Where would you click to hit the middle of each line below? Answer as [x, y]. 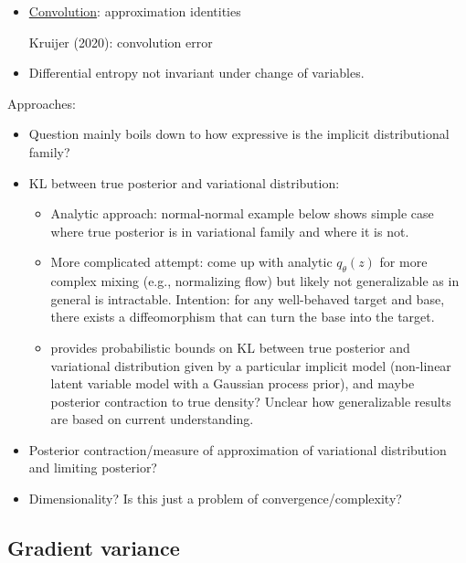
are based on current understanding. [152, 419]
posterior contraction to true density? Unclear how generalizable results [251, 401]
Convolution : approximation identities [135, 11]
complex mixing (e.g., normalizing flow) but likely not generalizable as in [255, 281]
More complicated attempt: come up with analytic [191, 262]
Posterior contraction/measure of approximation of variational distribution [238, 449]
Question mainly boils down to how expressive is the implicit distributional [239, 134]
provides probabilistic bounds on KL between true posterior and [230, 347]
